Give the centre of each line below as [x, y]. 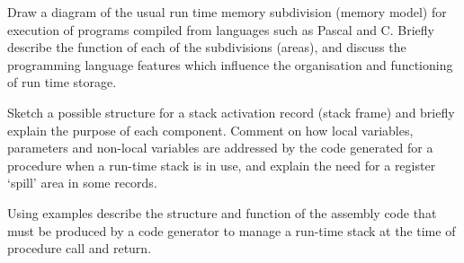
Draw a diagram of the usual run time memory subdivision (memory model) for [227, 12]
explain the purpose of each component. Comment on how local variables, [210, 130]
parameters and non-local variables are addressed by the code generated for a [220, 148]
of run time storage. [62, 82]
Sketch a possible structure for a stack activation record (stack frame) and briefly [231, 112]
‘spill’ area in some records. [82, 183]
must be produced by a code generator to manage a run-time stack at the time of [232, 230]
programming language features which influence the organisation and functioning [230, 64]
